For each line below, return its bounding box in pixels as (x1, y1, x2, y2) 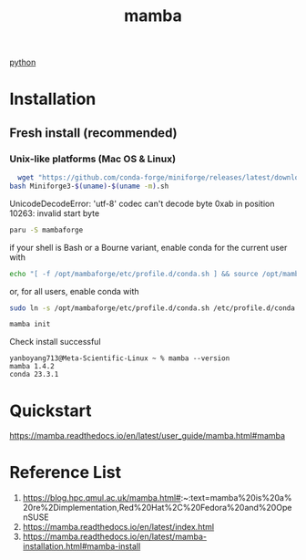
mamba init (9, 320, 51, 329)
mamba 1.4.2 (9, 362, 55, 371)
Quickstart (9, 400, 93, 420)
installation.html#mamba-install (22, 541, 141, 552)
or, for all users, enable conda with (9, 285, 139, 296)
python (9, 57, 36, 68)
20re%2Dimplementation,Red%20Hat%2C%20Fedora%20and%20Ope (22, 503, 292, 513)
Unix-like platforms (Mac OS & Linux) (9, 152, 176, 165)
